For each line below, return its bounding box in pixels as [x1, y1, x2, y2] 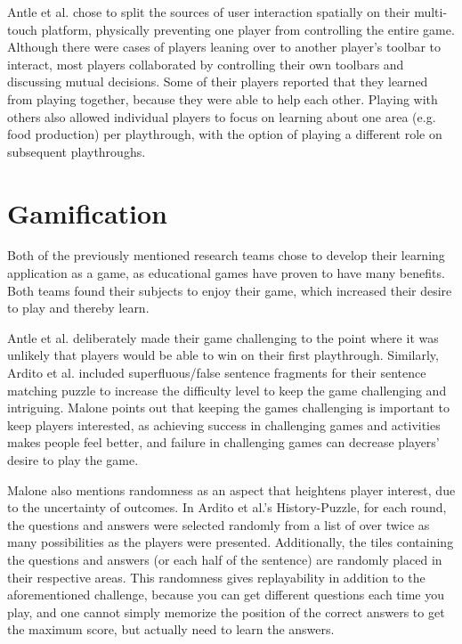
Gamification [7, 194, 168, 231]
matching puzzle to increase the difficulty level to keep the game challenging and [7, 380, 447, 399]
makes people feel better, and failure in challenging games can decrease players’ [7, 433, 440, 452]
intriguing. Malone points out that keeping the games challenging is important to [7, 398, 450, 417]
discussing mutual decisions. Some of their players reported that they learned [7, 72, 428, 91]
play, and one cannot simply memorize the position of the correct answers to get [7, 602, 445, 621]
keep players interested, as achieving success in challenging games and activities [7, 415, 441, 434]
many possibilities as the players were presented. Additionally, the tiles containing [7, 533, 454, 551]
